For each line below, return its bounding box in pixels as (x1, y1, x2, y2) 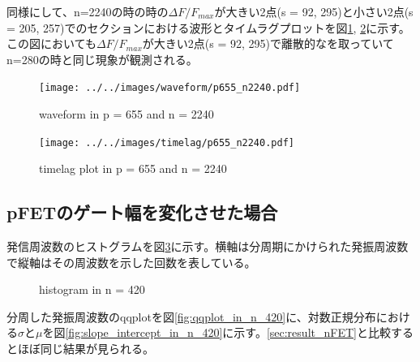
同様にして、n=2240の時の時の (6, 3, 169, 19)
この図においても (6, 35, 96, 52)
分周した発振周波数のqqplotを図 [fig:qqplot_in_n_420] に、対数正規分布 (6, 308, 376, 325)
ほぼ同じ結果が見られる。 (17, 340, 154, 357)
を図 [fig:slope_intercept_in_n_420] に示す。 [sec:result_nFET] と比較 (42, 324, 391, 341)
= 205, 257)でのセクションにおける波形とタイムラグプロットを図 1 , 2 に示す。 (6, 19, 410, 36)
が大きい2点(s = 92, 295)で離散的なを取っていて (142, 35, 394, 52)
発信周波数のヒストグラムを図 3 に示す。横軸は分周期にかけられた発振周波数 (6, 238, 409, 255)
